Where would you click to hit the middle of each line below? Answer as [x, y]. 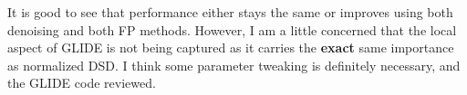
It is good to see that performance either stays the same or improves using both [230, 12]
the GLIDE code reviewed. [82, 83]
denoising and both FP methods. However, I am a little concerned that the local [232, 29]
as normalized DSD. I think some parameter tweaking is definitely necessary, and [234, 65]
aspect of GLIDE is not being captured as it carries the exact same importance [231, 47]
